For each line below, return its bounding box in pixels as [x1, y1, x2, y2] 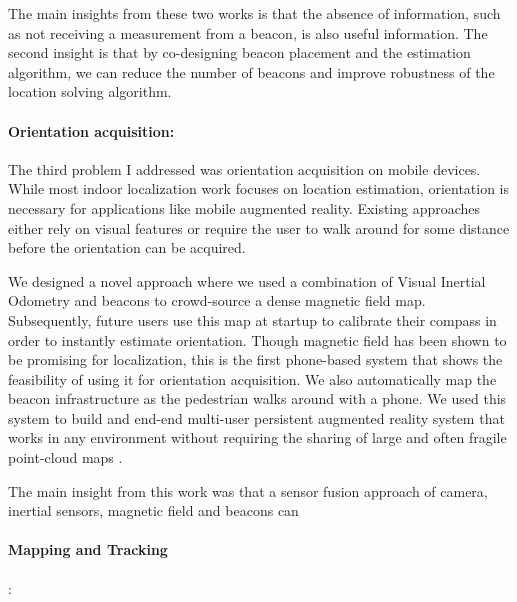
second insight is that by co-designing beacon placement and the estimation [8, 42, 471, 63]
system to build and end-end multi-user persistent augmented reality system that [8, 407, 505, 428]
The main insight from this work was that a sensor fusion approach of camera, [8, 480, 488, 501]
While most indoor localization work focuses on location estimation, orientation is [8, 178, 510, 199]
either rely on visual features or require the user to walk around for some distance [8, 217, 510, 238]
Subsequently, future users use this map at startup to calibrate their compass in [8, 309, 497, 330]
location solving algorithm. [8, 81, 172, 102]
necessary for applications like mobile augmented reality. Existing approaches [8, 197, 481, 218]
